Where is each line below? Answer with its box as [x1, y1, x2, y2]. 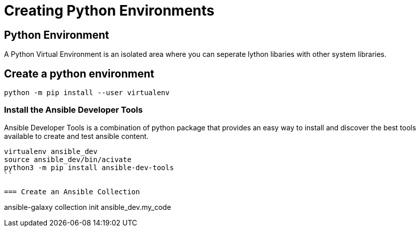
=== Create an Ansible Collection [4, 187, 140, 196]
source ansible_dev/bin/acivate [4, 155, 131, 164]
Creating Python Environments [4, 2, 215, 19]
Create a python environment [4, 67, 155, 80]
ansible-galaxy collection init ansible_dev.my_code [4, 202, 171, 211]
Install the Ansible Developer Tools [4, 105, 143, 115]
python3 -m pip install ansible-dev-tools [4, 163, 174, 172]
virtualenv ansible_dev [4, 147, 98, 156]
